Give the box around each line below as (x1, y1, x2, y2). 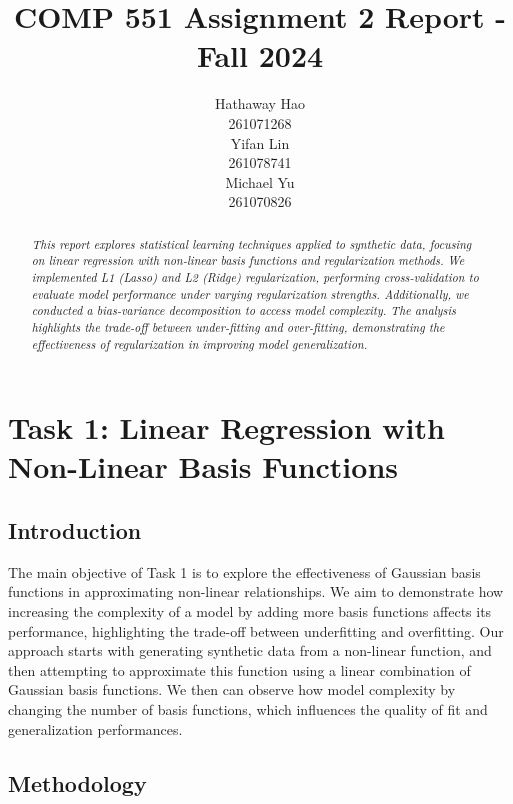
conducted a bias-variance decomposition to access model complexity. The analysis (31, 302, 456, 319)
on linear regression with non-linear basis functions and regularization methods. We (31, 252, 465, 269)
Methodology (8, 767, 147, 798)
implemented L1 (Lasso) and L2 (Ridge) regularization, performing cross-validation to (31, 268, 479, 285)
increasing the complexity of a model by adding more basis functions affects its (8, 601, 492, 622)
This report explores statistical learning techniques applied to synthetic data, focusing (31, 235, 472, 252)
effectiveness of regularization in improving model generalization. (31, 335, 368, 352)
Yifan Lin (230, 132, 290, 153)
